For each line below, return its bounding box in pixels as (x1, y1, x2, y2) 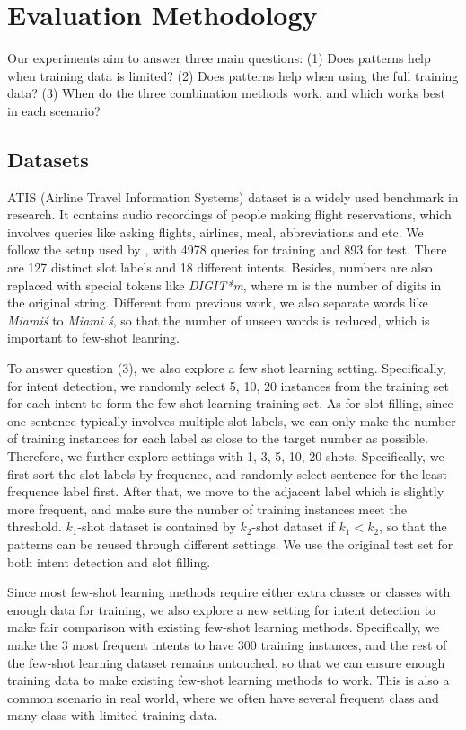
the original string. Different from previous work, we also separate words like (7, 293, 428, 312)
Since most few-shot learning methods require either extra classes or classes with (7, 583, 451, 601)
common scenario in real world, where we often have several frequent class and (7, 688, 439, 707)
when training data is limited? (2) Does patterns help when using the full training (7, 66, 459, 85)
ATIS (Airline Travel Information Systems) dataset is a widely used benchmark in (7, 187, 459, 206)
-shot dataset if (251, 517, 335, 536)
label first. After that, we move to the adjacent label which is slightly (63, 482, 444, 501)
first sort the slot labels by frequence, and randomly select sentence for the (7, 464, 418, 483)
